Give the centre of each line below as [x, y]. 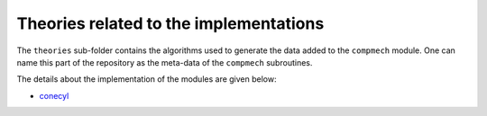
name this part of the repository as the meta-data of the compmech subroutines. [165, 62]
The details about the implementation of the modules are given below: [147, 79]
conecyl [54, 95]
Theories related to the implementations [170, 23]
